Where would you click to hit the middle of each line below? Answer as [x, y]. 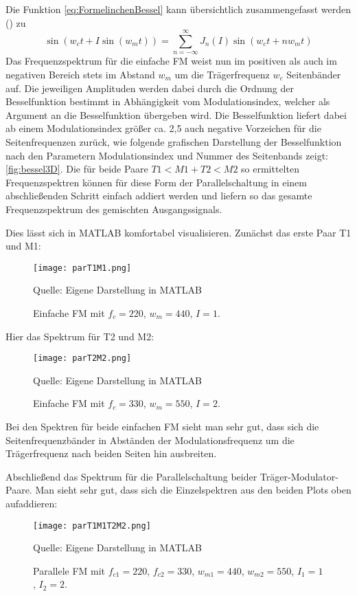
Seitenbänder [314, 74]
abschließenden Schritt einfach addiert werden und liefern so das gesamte [159, 196]
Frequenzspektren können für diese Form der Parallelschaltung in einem [156, 182]
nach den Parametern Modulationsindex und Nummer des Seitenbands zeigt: [167, 155]
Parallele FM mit [69, 570]
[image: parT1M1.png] [82, 268]
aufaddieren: [32, 503]
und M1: [23, 246]
